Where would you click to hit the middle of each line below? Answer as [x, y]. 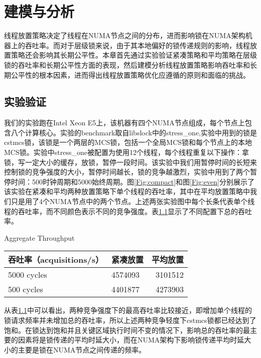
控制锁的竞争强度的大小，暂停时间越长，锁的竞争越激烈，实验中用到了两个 [127, 172]
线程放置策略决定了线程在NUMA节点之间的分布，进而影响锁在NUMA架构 [125, 35]
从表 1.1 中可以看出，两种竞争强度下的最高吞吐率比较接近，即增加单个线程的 [128, 310]
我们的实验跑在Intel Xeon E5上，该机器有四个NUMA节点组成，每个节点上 [124, 123]
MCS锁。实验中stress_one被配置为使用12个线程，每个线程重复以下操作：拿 [126, 152]
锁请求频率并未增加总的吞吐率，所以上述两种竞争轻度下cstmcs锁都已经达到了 [130, 320]
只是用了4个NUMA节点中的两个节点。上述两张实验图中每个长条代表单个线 [133, 201]
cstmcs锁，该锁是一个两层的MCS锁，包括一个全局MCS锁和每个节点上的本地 [128, 142]
